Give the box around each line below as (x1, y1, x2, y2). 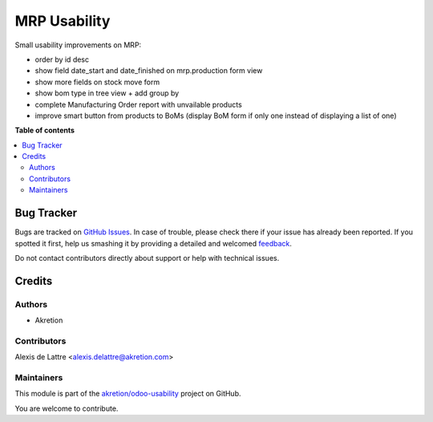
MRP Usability (14, 12, 111, 30)
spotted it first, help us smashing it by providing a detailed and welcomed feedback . (14, 238, 293, 248)
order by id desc (34, 55, 90, 64)
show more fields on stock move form (34, 77, 160, 87)
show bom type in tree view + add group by (34, 88, 180, 98)
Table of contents (14, 125, 75, 136)
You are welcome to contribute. (14, 404, 119, 413)
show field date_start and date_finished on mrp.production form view (34, 66, 263, 75)
